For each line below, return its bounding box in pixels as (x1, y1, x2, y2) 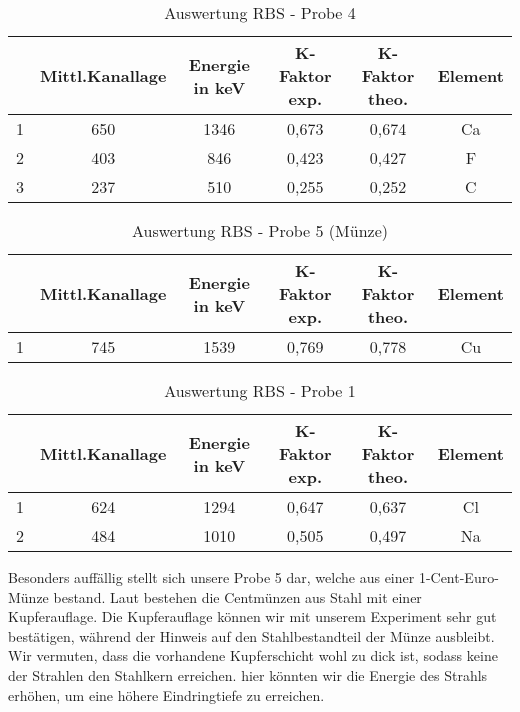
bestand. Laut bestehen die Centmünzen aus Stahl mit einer (53, 586, 422, 607)
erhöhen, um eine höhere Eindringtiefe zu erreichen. (8, 684, 325, 705)
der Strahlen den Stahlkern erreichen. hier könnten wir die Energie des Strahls (8, 664, 488, 685)
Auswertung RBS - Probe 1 (164, 379, 356, 402)
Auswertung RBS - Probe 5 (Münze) (132, 219, 388, 242)
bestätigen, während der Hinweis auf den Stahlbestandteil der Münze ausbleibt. (8, 625, 495, 646)
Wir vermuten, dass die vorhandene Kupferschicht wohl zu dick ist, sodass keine (8, 645, 498, 666)
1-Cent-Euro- (418, 567, 499, 587)
